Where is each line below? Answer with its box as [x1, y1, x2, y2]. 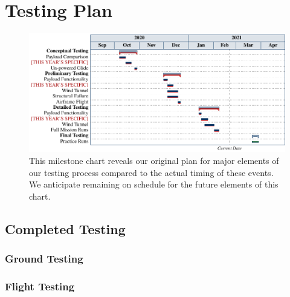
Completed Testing [5, 219, 126, 238]
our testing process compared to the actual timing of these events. [29, 166, 274, 178]
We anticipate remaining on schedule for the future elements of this [29, 178, 279, 191]
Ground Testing [5, 251, 83, 266]
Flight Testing [5, 278, 75, 293]
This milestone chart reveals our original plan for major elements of [29, 154, 279, 166]
